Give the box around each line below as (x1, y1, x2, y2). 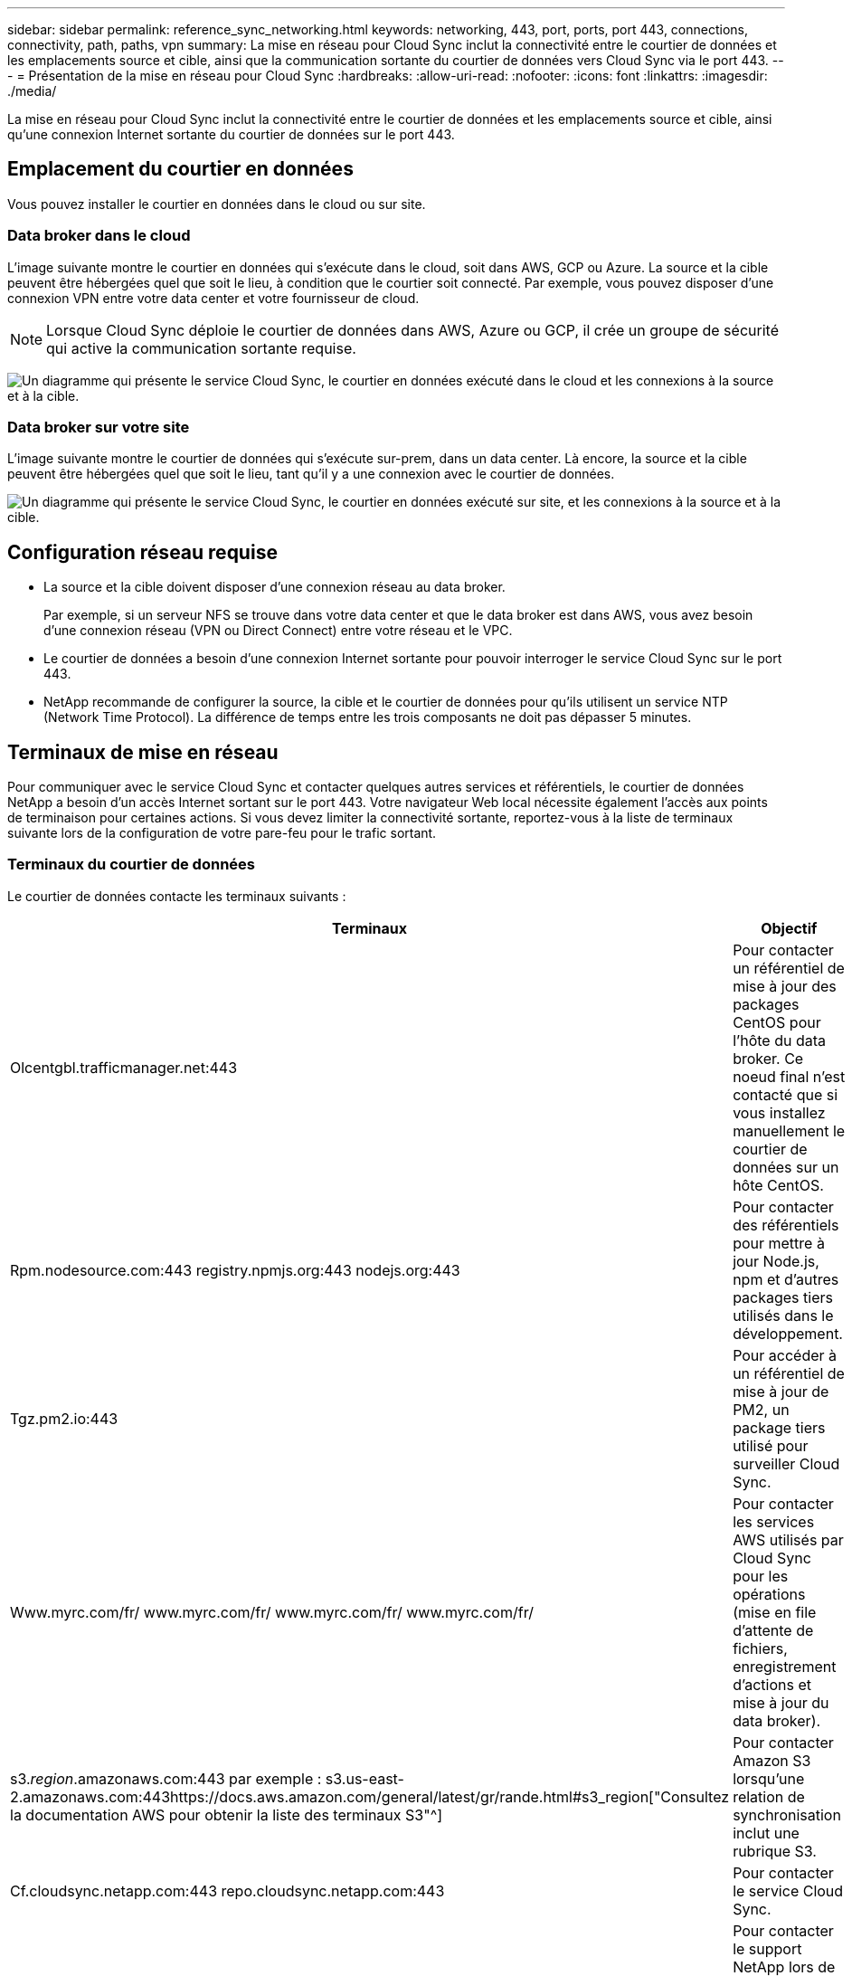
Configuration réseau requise (7, 540, 278, 564)
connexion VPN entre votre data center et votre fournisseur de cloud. (7, 290, 420, 306)
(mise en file (733, 1602, 817, 1621)
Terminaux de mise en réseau (7, 740, 279, 764)
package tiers (733, 1418, 826, 1437)
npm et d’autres (733, 1269, 839, 1288)
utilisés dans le (733, 1306, 834, 1325)
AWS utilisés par (733, 1530, 844, 1549)
